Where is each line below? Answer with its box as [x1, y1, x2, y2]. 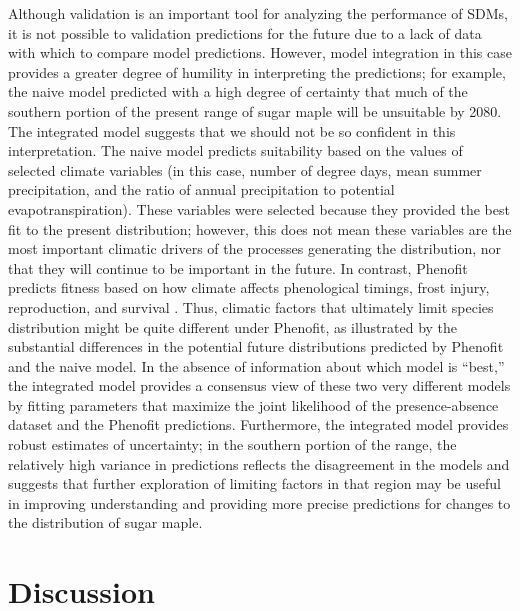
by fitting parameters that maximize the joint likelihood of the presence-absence [8, 394, 499, 415]
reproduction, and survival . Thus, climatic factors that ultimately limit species [8, 296, 494, 317]
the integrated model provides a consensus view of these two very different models [8, 375, 511, 396]
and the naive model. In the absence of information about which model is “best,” [8, 355, 505, 376]
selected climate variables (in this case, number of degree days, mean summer [8, 159, 482, 180]
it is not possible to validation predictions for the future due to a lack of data [8, 22, 482, 43]
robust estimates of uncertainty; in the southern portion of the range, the [8, 434, 457, 455]
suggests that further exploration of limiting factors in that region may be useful [8, 473, 501, 494]
